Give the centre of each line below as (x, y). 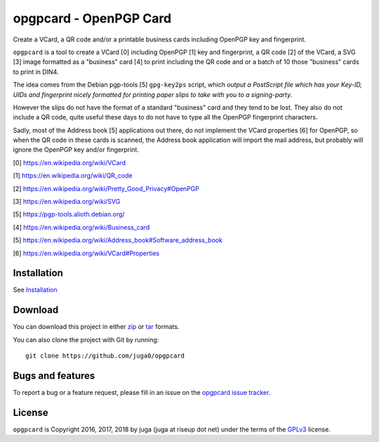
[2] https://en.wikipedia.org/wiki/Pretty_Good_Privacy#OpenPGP (106, 188)
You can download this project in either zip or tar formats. (96, 327)
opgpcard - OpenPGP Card (92, 18)
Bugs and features (54, 376)
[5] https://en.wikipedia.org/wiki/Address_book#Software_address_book (118, 240)
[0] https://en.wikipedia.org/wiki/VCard (69, 162)
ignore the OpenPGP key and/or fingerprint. (76, 150)
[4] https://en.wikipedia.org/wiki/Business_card (81, 227)
